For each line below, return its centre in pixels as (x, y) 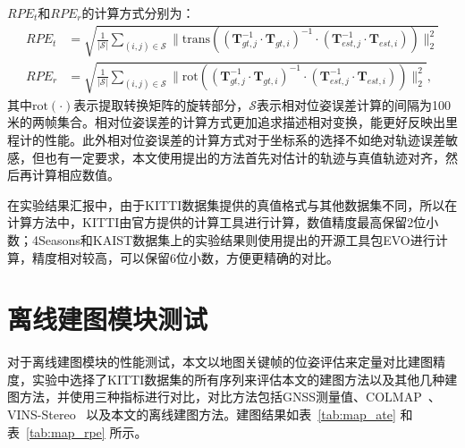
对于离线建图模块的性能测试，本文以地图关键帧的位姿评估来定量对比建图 (220, 362)
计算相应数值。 (76, 175)
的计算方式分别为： (138, 13)
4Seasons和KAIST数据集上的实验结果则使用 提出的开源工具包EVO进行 (233, 239)
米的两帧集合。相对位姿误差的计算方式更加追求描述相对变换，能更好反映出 (226, 122)
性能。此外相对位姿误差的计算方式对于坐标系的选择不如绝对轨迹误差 (245, 139)
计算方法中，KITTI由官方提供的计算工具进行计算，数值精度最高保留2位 (217, 222)
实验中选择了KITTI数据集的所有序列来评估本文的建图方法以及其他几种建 (245, 379)
